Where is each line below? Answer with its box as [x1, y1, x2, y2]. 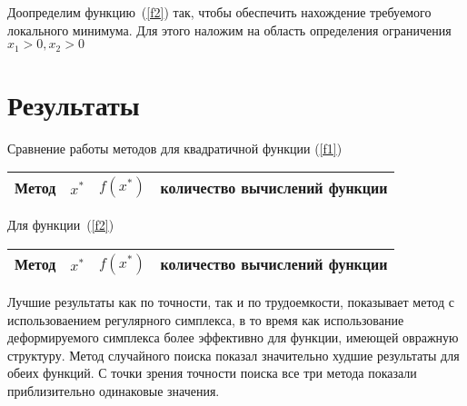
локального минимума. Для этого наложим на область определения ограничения [7, 20, 452, 39]
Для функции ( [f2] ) [7, 215, 114, 234]
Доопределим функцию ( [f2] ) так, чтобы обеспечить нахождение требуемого [7, 3, 432, 21]
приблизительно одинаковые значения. [7, 381, 220, 400]
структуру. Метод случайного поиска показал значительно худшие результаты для [7, 345, 460, 364]
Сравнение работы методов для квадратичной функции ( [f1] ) [7, 138, 343, 157]
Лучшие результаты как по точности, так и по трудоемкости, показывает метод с [7, 292, 454, 311]
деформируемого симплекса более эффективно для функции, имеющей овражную [7, 328, 459, 347]
